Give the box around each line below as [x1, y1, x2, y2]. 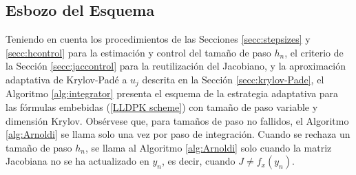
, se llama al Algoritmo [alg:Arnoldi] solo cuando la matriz [85, 140, 332, 154]
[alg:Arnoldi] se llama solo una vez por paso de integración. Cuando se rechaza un [6, 127, 350, 141]
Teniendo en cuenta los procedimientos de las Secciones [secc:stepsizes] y [6, 32, 311, 46]
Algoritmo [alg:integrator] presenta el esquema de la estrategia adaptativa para [6, 86, 339, 101]
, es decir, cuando [161, 154, 235, 168]
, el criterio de [284, 45, 344, 59]
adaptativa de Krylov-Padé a [6, 72, 127, 86]
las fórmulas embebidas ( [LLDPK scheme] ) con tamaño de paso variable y [6, 100, 318, 114]
